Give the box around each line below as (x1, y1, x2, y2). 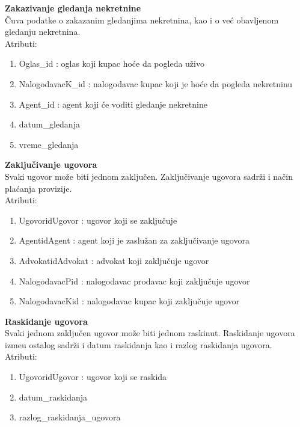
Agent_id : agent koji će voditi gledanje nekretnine (19, 97, 207, 110)
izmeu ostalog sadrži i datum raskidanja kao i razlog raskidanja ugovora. (5, 338, 272, 351)
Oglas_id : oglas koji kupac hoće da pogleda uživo (19, 57, 204, 70)
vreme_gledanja (19, 138, 79, 150)
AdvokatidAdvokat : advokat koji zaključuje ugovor (19, 254, 209, 266)
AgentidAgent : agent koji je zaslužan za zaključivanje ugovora (19, 234, 249, 247)
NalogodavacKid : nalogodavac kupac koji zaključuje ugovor (19, 295, 240, 307)
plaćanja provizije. (5, 182, 72, 194)
